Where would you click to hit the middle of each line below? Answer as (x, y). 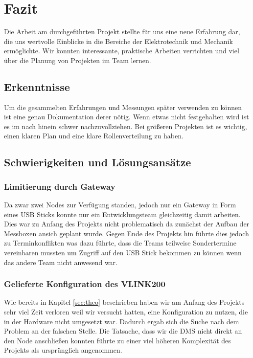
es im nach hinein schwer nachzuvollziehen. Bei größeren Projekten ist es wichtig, (126, 126)
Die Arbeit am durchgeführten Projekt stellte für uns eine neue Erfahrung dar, (122, 32)
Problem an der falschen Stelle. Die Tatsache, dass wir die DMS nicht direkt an (123, 331)
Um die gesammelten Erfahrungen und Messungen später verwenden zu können (123, 107)
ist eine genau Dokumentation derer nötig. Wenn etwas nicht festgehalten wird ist (126, 117)
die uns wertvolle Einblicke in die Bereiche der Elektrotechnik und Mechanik (118, 41)
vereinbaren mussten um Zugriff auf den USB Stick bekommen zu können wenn (123, 253)
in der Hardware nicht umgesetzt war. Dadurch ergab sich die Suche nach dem (122, 321)
